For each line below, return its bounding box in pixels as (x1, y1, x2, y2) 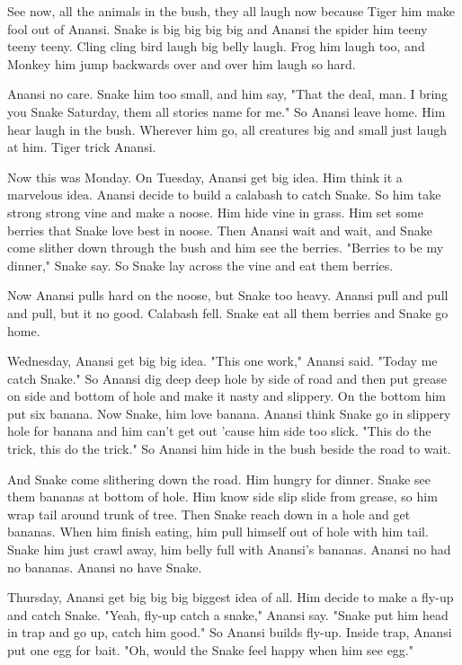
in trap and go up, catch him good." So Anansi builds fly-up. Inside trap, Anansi (7, 623, 452, 642)
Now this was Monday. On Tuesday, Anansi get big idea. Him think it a (7, 167, 403, 186)
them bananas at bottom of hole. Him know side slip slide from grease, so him (7, 487, 438, 506)
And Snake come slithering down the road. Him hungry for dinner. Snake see (7, 469, 431, 488)
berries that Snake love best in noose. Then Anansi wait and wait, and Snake (7, 220, 432, 239)
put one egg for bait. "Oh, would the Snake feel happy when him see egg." (7, 641, 413, 659)
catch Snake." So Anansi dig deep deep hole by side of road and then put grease (7, 368, 447, 387)
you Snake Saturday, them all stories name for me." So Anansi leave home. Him (7, 102, 446, 120)
